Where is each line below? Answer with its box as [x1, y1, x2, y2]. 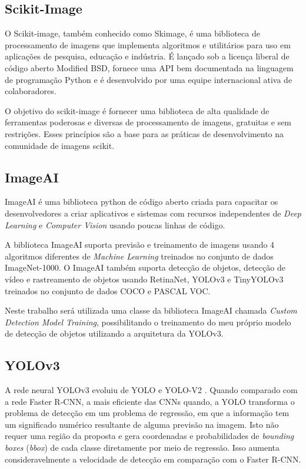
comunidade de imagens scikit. [5, 139, 115, 151]
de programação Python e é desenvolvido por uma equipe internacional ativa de [5, 73, 292, 85]
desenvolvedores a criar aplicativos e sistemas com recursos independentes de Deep [5, 207, 301, 219]
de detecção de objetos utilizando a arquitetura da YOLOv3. [5, 327, 224, 340]
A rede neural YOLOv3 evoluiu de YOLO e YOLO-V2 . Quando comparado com [5, 384, 298, 396]
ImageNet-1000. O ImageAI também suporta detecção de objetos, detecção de [5, 261, 285, 274]
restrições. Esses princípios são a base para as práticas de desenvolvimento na [5, 127, 284, 139]
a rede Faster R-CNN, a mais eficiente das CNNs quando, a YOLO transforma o [5, 395, 295, 407]
